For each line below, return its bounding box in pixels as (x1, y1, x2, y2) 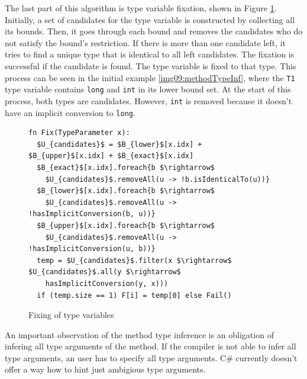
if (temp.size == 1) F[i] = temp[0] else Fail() (37, 291, 232, 300)
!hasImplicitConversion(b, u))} (28, 210, 156, 219)
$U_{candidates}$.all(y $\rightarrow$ (28, 268, 181, 277)
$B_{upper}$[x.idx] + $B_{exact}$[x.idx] (28, 152, 194, 160)
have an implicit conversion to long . (5, 106, 135, 118)
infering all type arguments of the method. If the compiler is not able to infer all (5, 340, 296, 352)
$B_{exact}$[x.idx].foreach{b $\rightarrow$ (37, 163, 215, 172)
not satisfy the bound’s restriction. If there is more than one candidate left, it (5, 36, 286, 49)
